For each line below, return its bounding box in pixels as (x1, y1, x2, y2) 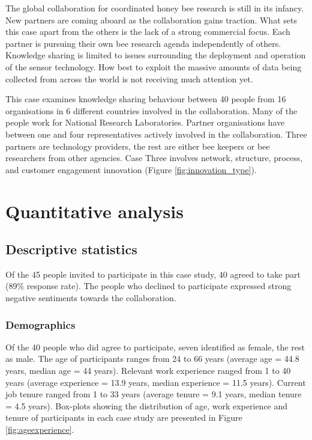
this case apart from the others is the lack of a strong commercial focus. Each (5, 25, 290, 38)
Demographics (5, 317, 76, 332)
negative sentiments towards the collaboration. (5, 292, 176, 304)
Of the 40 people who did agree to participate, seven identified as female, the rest (5, 340, 305, 353)
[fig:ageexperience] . (5, 423, 74, 436)
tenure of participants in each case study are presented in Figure (5, 411, 242, 424)
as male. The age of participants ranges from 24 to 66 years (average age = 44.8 (5, 352, 299, 365)
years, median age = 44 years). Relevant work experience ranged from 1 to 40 (5, 364, 291, 377)
